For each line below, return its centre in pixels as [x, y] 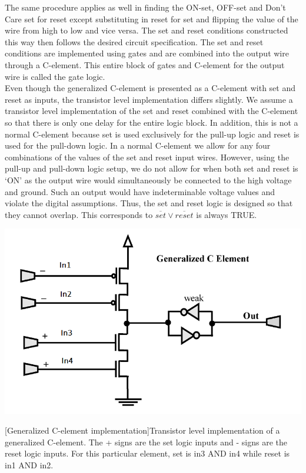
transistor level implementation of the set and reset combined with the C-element [152, 111]
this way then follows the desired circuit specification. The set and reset [134, 41]
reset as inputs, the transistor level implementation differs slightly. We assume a [149, 99]
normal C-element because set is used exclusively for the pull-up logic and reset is [152, 134]
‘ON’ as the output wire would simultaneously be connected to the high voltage [148, 180]
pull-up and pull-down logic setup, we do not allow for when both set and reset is [152, 168]
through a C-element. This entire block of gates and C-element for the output [145, 64]
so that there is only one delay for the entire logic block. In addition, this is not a [152, 122]
